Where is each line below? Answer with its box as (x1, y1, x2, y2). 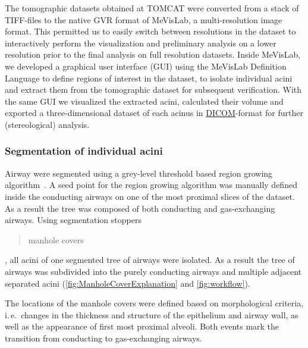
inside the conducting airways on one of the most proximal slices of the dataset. (5, 190, 295, 202)
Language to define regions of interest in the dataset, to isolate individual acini (5, 71, 293, 84)
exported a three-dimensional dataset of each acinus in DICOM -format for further (5, 106, 303, 119)
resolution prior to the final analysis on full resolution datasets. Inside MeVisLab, (5, 48, 301, 61)
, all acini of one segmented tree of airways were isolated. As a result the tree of (5, 253, 295, 266)
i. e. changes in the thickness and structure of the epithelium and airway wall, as (5, 308, 298, 321)
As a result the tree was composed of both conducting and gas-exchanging (5, 202, 275, 214)
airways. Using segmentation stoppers (5, 214, 142, 226)
